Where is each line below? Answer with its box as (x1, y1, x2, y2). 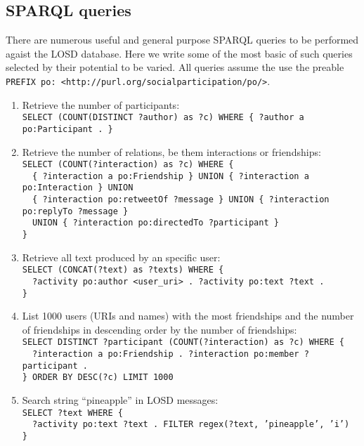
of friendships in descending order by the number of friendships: (22, 322, 297, 336)
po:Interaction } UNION (22, 183, 134, 193)
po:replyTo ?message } (22, 206, 129, 216)
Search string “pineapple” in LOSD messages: (22, 393, 219, 407)
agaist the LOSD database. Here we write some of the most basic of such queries (6, 46, 353, 60)
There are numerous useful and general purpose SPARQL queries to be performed (6, 32, 359, 47)
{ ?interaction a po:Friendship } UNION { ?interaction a (32, 171, 309, 181)
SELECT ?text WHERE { (22, 407, 123, 418)
